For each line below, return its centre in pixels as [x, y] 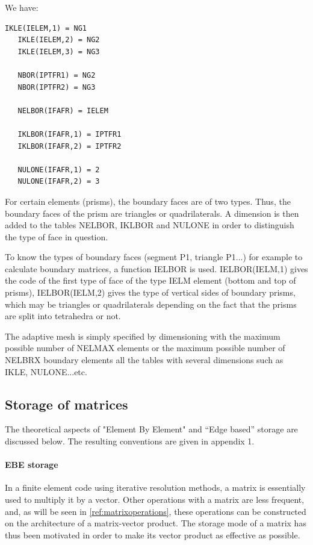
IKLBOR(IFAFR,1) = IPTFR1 [70, 134]
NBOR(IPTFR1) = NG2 [57, 75]
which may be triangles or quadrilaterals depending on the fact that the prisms [151, 304]
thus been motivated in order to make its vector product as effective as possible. [153, 534]
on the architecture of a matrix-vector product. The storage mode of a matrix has [156, 523]
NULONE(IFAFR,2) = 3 [59, 182]
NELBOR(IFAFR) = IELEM [63, 111]
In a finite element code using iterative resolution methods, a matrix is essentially [155, 487]
